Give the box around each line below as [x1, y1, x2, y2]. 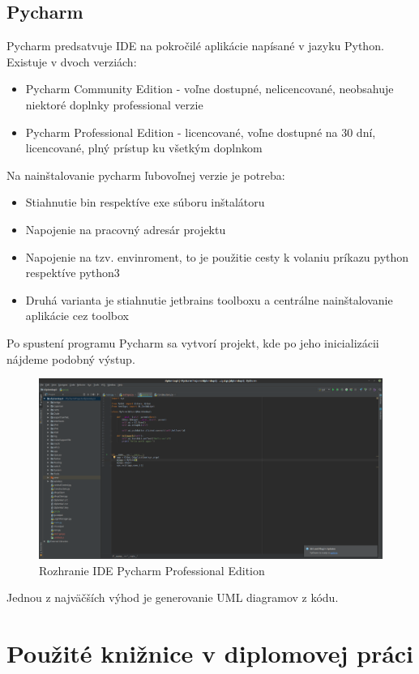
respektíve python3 [25, 264, 120, 281]
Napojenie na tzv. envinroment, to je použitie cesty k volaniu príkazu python [25, 248, 409, 265]
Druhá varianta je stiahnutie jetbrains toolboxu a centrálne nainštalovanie [25, 291, 393, 308]
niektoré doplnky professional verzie [25, 96, 203, 113]
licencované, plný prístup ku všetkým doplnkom [25, 139, 263, 156]
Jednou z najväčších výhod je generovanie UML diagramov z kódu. [6, 589, 339, 606]
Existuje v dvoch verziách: [6, 53, 137, 70]
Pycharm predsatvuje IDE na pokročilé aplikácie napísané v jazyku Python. [6, 37, 384, 54]
